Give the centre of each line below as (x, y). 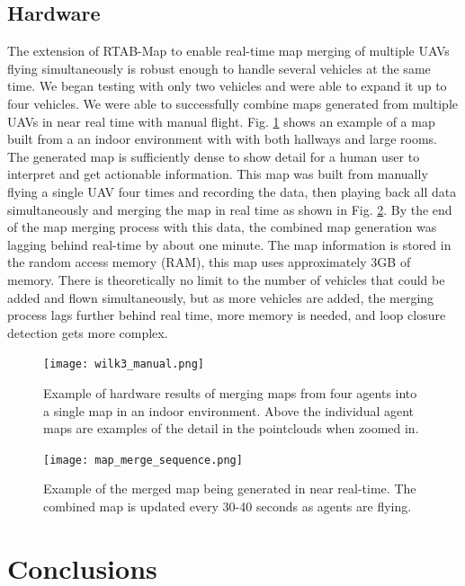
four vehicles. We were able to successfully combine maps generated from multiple (232, 103)
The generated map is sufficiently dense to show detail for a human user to (214, 156)
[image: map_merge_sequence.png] (143, 460)
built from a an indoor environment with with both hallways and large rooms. (222, 139)
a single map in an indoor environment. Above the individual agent (229, 410)
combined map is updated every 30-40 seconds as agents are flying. (228, 506)
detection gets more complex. (88, 332)
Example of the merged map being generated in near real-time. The (230, 488)
